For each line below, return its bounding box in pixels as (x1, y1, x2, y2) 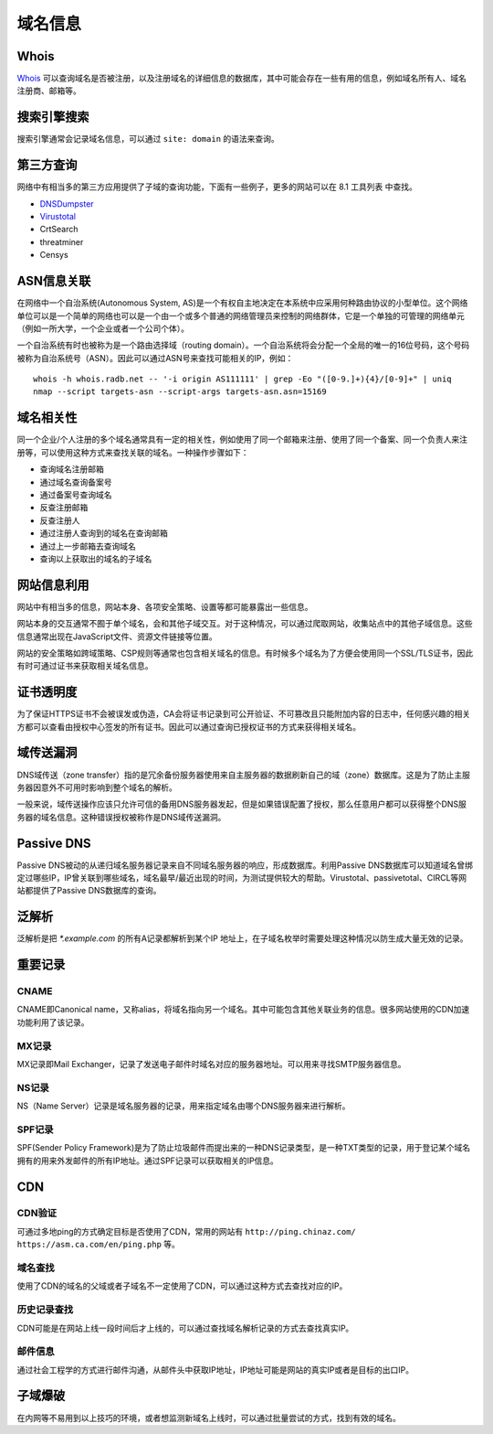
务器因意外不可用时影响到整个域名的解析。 (16, 782, 177, 793)
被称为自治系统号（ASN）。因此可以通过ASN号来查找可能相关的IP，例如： (16, 352, 294, 363)
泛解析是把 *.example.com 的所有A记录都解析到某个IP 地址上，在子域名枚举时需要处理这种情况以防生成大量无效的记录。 (16, 933, 468, 944)
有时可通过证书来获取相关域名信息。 (16, 660, 153, 671)
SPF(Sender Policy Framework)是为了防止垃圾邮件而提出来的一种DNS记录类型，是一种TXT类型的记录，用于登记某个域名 (16, 1142, 470, 1153)
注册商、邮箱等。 (16, 85, 81, 96)
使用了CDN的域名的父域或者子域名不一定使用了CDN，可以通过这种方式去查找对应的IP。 (16, 1280, 348, 1291)
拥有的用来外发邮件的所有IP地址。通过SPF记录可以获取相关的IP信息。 (16, 1155, 278, 1166)
